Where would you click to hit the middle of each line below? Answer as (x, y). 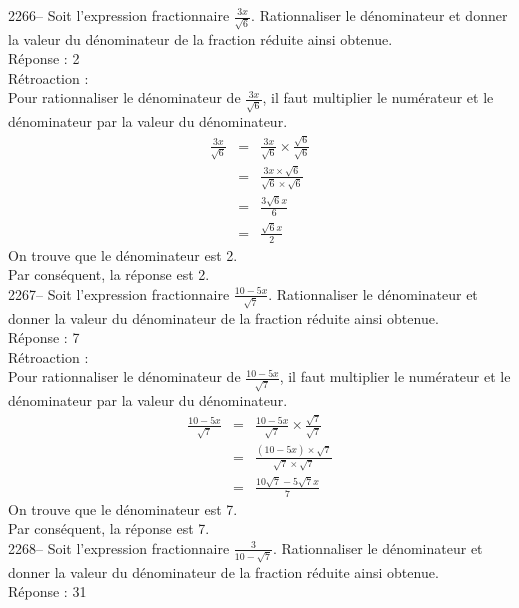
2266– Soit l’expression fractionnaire (119, 15)
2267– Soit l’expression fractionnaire (119, 293)
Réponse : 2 (44, 58)
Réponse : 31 (47, 591)
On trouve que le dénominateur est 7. (123, 508)
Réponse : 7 (44, 337)
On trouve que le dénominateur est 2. (123, 254)
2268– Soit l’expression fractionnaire (119, 547)
